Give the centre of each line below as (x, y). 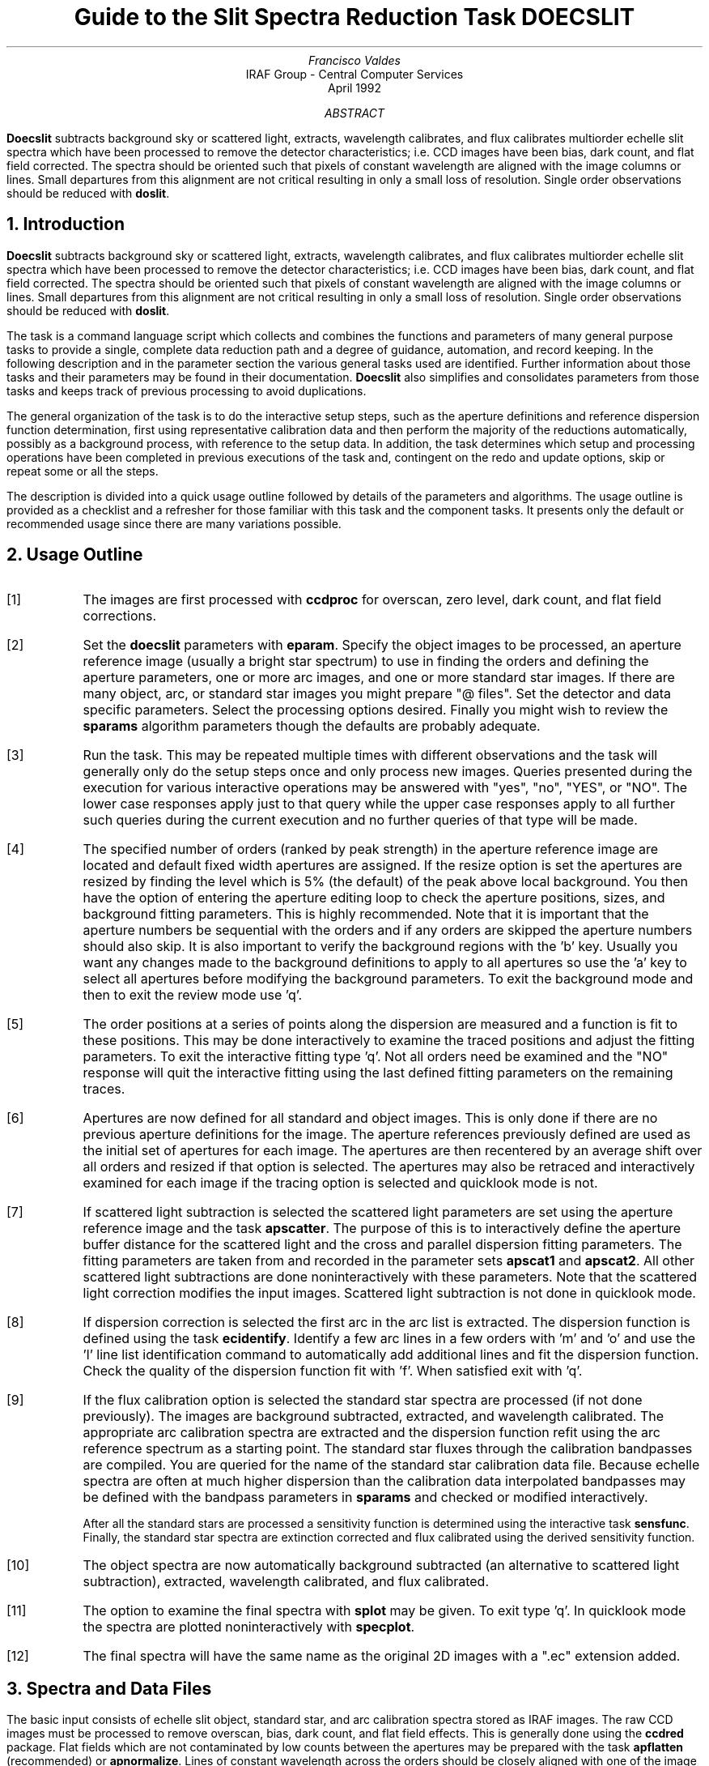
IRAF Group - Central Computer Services (354, 74)
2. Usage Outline (75, 555)
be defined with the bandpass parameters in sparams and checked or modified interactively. (365, 1497)
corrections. (120, 616)
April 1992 (354, 87)
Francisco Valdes (354, 60)
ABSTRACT (354, 113)
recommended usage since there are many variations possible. (174, 523)
